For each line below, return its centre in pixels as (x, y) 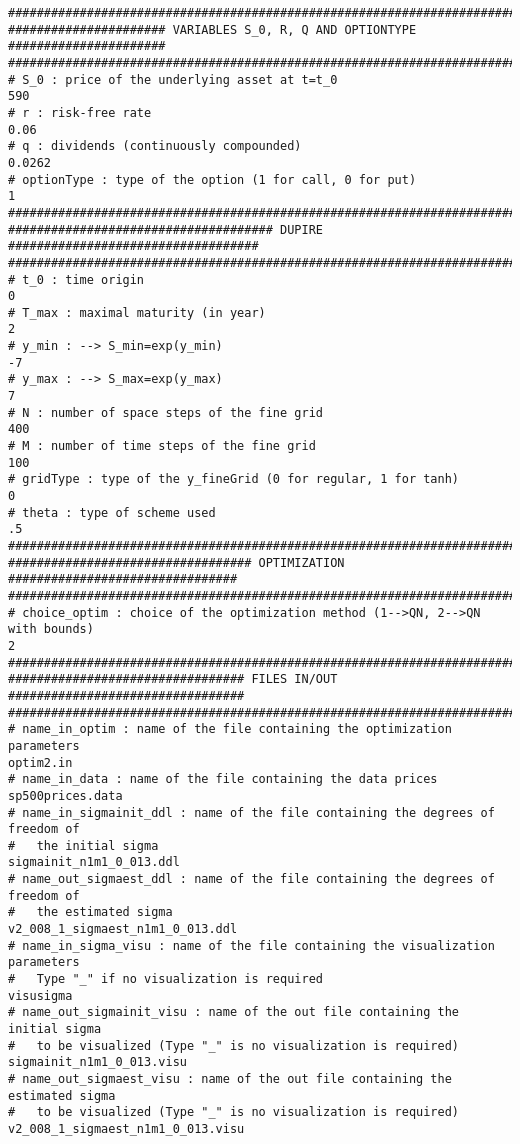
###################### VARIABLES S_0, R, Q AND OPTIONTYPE (212, 29)
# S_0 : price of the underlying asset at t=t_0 (173, 79)
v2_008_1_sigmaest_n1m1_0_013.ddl (123, 929)
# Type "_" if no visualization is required (165, 979)
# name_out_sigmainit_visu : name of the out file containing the (234, 1012)
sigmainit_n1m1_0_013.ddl (94, 862)
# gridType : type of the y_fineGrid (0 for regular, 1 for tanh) (234, 479)
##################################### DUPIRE (165, 229)
